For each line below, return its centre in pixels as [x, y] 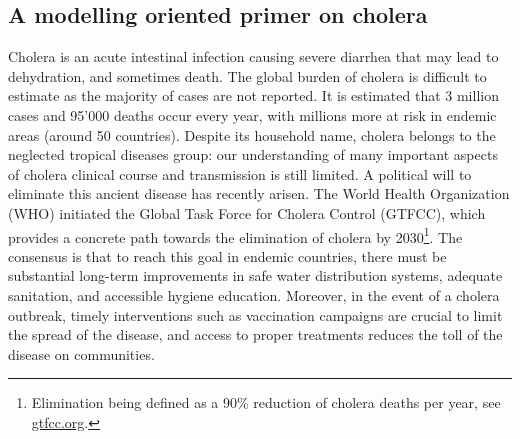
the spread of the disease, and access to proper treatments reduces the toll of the [255, 334]
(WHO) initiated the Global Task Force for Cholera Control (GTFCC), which [247, 212]
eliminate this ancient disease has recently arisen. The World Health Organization [259, 193]
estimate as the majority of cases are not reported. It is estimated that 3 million [253, 95]
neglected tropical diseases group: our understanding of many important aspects [253, 154]
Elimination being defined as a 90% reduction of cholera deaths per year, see [266, 402]
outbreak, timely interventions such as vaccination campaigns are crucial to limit [255, 314]
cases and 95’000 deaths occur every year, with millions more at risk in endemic [252, 114]
